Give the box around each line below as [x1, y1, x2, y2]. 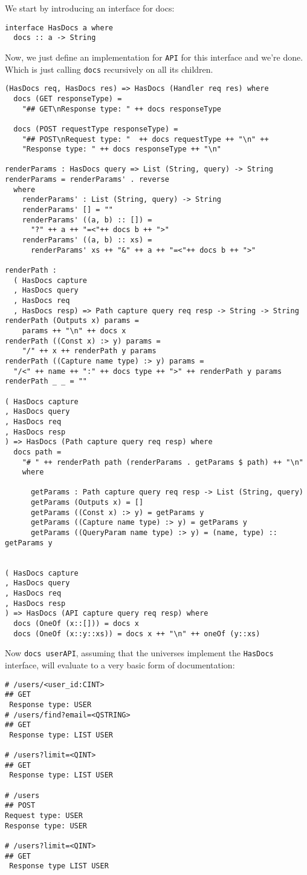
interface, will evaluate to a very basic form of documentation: [5, 658, 235, 671]
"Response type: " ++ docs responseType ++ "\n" [22, 145, 221, 154]
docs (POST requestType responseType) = [13, 124, 178, 133]
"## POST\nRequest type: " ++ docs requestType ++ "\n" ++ [22, 135, 269, 144]
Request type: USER [5, 811, 83, 820]
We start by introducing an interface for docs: [5, 2, 175, 14]
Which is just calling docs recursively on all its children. [5, 62, 213, 75]
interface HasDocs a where [5, 23, 113, 32]
